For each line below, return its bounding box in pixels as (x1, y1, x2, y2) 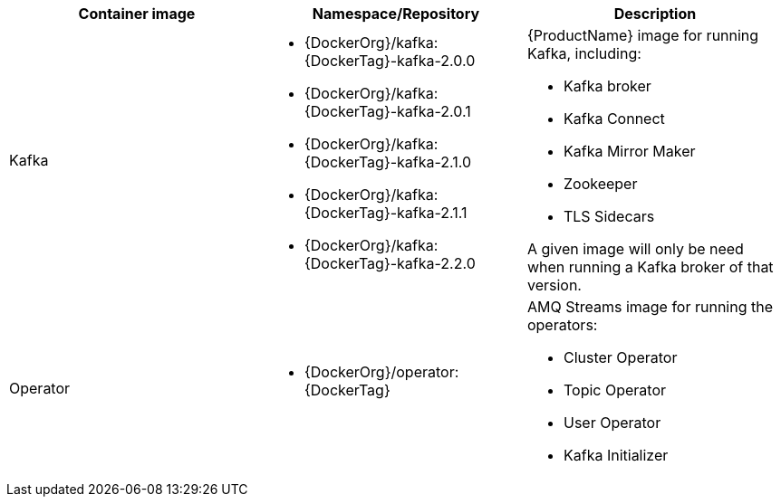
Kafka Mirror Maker (563, 142, 696, 160)
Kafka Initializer (563, 446, 669, 464)
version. (526, 276, 582, 294)
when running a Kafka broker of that (526, 258, 774, 276)
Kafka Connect (563, 109, 665, 128)
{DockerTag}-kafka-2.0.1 (304, 102, 471, 120)
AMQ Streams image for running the (526, 298, 774, 316)
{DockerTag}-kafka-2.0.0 (304, 52, 476, 70)
